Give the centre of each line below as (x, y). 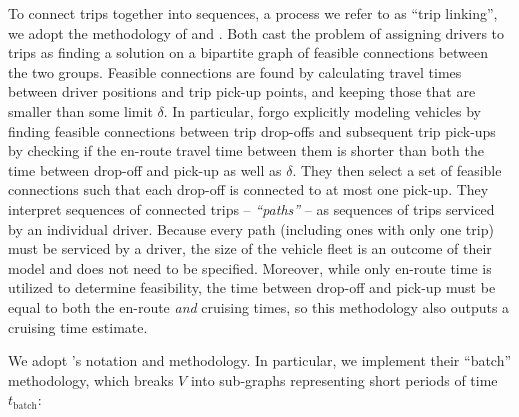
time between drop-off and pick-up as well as (145, 169)
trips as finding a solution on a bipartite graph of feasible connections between (248, 52)
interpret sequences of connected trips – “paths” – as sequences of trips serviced (251, 208)
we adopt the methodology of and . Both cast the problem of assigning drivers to (256, 32)
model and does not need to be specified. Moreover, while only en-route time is (250, 267)
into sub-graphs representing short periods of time (344, 379)
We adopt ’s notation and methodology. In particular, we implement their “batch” (260, 360)
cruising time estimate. (78, 326)
